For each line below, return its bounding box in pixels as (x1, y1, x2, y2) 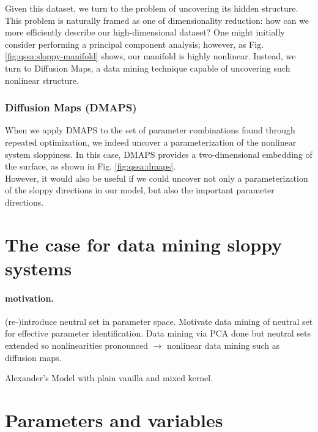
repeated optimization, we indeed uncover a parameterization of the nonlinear (5, 135, 297, 148)
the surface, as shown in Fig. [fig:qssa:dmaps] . (5, 160, 176, 173)
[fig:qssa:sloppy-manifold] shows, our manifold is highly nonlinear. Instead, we (5, 50, 296, 62)
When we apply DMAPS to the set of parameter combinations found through (5, 124, 295, 136)
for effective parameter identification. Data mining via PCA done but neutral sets (5, 327, 311, 340)
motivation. (5, 291, 54, 304)
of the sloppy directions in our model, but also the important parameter (5, 184, 275, 196)
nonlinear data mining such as (167, 339, 280, 352)
